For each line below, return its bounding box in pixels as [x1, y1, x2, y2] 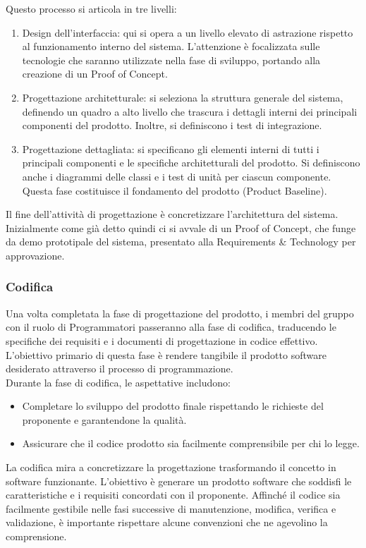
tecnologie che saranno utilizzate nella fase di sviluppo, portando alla [22, 52, 321, 67]
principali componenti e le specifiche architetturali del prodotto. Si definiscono [22, 155, 360, 170]
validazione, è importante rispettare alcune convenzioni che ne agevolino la [6, 515, 328, 530]
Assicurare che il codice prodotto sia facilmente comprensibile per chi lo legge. [22, 436, 360, 451]
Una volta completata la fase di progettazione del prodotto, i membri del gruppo [6, 305, 354, 320]
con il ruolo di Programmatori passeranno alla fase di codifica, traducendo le [6, 319, 336, 334]
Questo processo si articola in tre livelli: [6, 1, 177, 16]
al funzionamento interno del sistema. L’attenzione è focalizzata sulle [22, 39, 320, 54]
